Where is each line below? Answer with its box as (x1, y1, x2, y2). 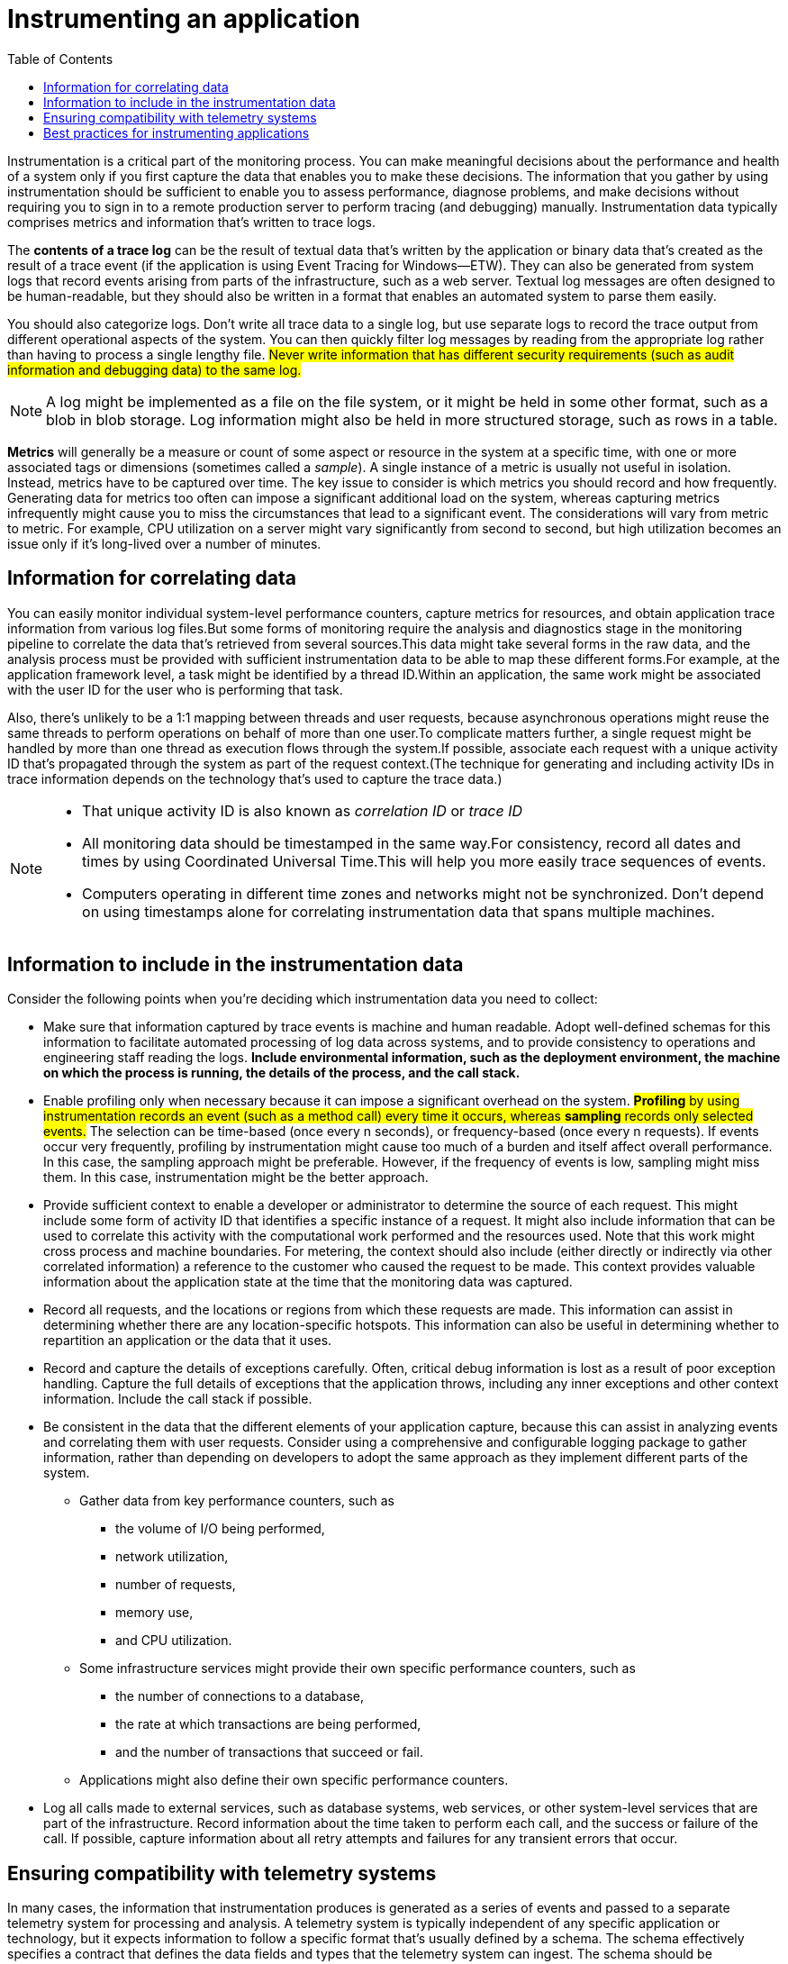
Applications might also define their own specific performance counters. (79, 1772, 509, 1788)
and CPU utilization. (115, 1632, 232, 1649)
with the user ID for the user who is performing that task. (7, 681, 343, 697)
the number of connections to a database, (115, 1688, 364, 1705)
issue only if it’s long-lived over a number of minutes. (7, 535, 322, 551)
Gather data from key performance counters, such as (79, 1493, 394, 1509)
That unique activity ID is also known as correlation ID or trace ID (82, 801, 523, 820)
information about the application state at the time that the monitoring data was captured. (43, 1274, 573, 1290)
